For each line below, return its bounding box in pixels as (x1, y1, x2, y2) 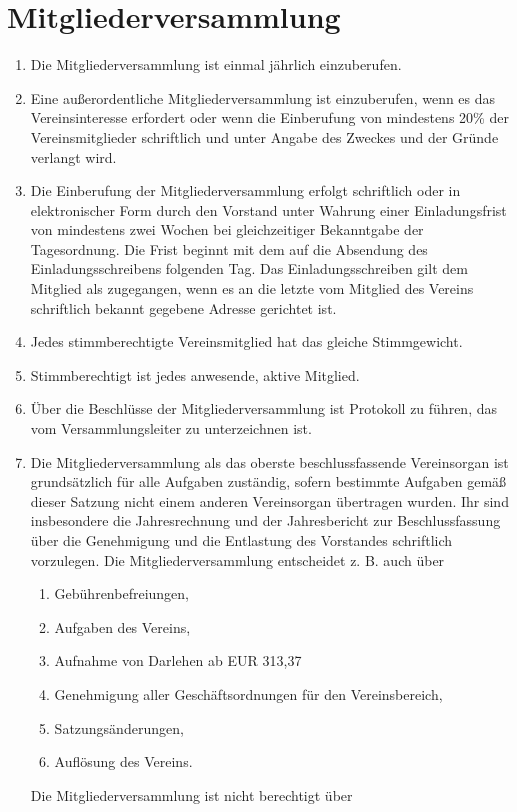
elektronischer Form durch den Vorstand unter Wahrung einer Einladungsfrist (30, 199, 507, 220)
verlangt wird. (30, 146, 117, 167)
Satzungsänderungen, (54, 717, 184, 738)
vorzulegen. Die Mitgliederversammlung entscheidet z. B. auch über (30, 549, 445, 570)
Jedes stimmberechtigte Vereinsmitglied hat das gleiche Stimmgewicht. (30, 331, 463, 352)
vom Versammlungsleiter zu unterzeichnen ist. (30, 418, 312, 439)
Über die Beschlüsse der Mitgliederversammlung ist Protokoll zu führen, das (30, 398, 497, 419)
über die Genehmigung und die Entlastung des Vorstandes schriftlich (30, 530, 453, 550)
